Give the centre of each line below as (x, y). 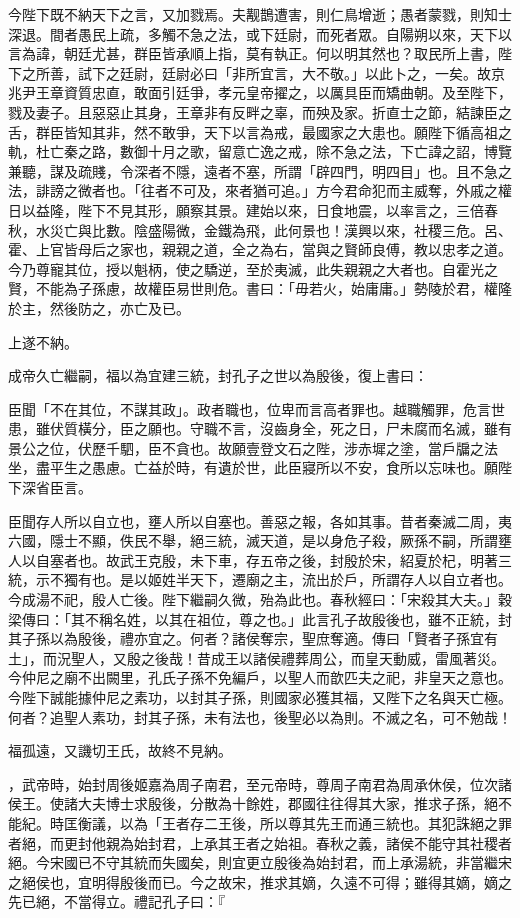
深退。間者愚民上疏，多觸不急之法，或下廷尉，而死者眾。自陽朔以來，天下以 (260, 33)
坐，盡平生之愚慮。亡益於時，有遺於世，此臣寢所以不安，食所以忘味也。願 (253, 467)
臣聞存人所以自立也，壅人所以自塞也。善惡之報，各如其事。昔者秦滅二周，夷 (260, 520)
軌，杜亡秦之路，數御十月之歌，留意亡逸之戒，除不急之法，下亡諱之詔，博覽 (260, 151)
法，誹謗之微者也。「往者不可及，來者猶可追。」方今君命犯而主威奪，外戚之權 (260, 190)
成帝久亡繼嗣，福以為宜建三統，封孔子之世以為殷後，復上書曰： (218, 375)
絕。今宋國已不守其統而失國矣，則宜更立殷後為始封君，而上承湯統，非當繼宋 (260, 862)
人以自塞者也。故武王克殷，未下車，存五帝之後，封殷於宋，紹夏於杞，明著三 (260, 559)
